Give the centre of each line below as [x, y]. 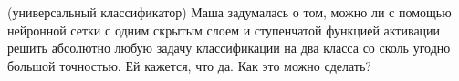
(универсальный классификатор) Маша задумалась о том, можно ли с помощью [229, 12]
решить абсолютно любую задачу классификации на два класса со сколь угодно [229, 48]
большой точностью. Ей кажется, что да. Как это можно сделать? [189, 65]
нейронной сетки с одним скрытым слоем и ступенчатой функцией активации [224, 30]
